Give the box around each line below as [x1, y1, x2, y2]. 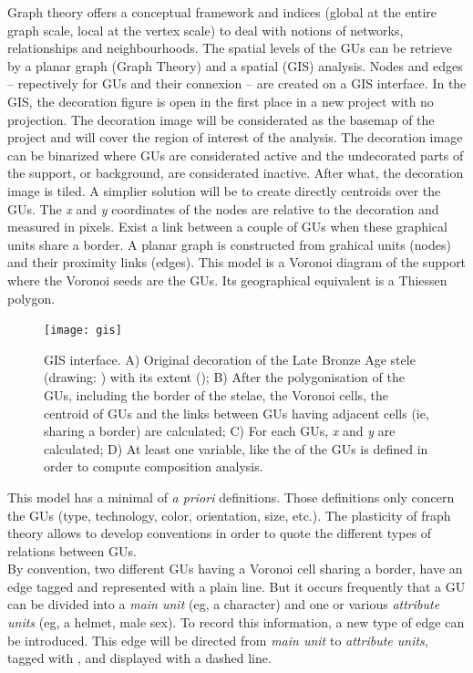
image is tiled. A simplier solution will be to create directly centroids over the [7, 181, 441, 200]
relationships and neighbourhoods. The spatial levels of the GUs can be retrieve [7, 38, 453, 57]
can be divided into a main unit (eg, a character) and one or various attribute [7, 595, 440, 614]
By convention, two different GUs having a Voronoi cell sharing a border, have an [7, 559, 463, 578]
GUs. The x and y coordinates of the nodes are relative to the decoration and [7, 199, 439, 218]
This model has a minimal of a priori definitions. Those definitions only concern [7, 487, 455, 506]
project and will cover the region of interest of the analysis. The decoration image [7, 128, 463, 147]
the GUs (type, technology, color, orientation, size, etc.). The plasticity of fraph [7, 505, 451, 524]
